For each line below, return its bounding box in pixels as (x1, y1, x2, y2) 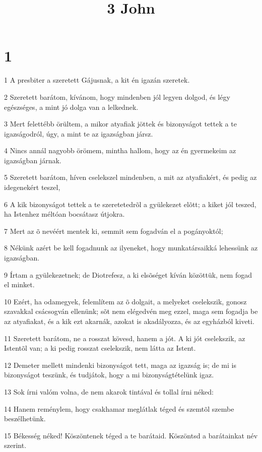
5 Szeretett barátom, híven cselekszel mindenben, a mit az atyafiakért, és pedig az (4, 172, 257, 182)
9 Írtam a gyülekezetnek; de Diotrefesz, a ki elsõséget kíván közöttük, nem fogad (4, 269, 252, 280)
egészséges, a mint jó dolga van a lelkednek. (4, 101, 139, 112)
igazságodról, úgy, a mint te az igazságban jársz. (4, 128, 153, 139)
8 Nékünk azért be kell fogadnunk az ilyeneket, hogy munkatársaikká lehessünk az (4, 242, 258, 253)
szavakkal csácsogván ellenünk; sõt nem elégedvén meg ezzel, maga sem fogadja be (4, 306, 258, 316)
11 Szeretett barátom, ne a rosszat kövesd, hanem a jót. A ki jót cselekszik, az (4, 333, 245, 343)
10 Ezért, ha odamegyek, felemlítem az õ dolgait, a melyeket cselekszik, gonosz (4, 296, 247, 306)
